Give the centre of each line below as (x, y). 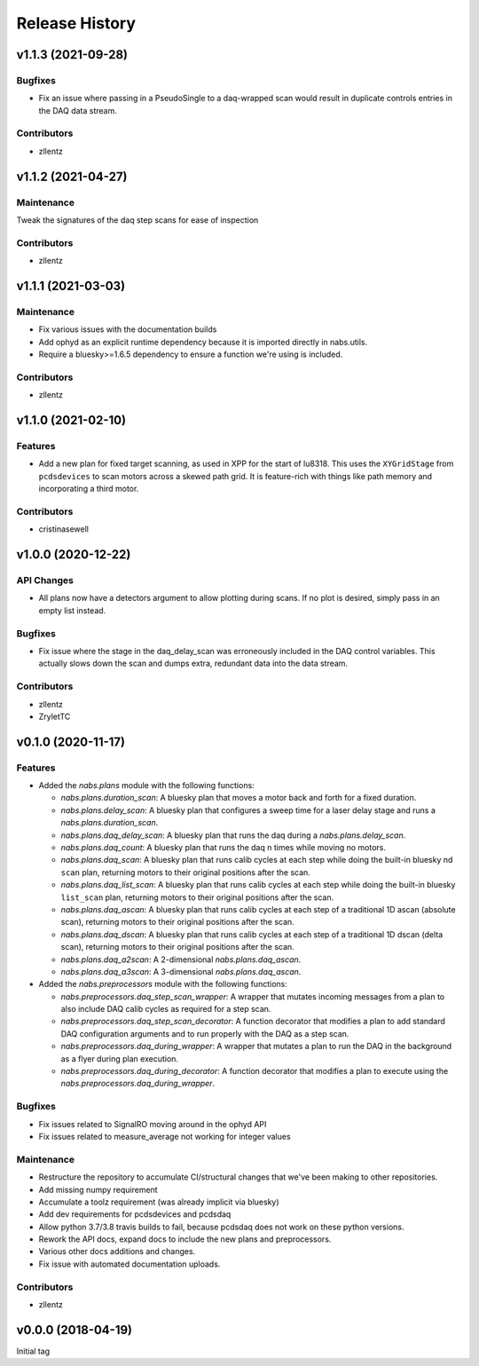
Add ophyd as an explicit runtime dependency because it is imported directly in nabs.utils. (203, 342)
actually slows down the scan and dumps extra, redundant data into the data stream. (193, 663)
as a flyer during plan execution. (120, 1058)
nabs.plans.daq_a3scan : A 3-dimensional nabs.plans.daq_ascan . (181, 971)
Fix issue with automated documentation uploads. (130, 1264)
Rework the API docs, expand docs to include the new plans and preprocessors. (185, 1239)
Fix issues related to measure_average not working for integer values (165, 1136)
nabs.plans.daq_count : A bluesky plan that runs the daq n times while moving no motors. (223, 848)
